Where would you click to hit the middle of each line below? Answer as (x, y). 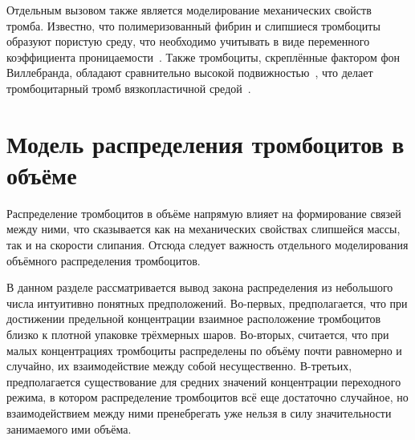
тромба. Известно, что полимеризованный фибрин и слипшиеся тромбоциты (193, 25)
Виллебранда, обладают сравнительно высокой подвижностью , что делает (190, 73)
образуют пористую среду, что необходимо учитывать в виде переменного (188, 41)
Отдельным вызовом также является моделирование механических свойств (189, 10)
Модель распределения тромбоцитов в (205, 143)
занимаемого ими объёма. (69, 428)
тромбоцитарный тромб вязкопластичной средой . (129, 88)
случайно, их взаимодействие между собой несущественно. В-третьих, (179, 366)
